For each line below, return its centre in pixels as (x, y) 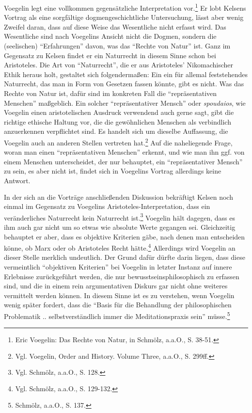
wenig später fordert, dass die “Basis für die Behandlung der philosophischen (118, 305)
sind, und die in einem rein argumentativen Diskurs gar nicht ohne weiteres (116, 286)
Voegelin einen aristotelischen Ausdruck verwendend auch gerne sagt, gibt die (119, 112)
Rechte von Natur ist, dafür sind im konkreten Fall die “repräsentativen (110, 93)
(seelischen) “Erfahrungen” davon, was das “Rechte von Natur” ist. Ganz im (117, 46)
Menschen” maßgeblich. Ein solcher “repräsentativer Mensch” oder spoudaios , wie (125, 103)
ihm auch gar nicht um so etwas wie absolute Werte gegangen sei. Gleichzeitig (120, 227)
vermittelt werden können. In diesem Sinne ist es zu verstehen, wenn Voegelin (119, 295)
